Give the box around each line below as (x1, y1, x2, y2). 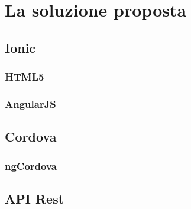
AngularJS (5, 96, 56, 111)
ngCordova (5, 158, 57, 173)
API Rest (5, 189, 64, 207)
